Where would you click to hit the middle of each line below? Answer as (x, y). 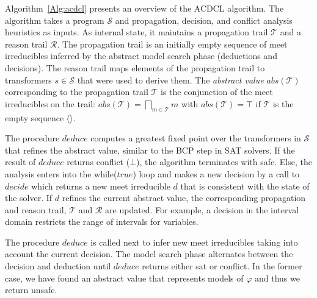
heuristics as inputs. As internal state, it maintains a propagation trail (137, 32)
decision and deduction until (58, 266)
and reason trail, (36, 209)
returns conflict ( (98, 162)
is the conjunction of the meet (217, 92)
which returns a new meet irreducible (101, 186)
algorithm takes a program (55, 20)
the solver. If (29, 198)
